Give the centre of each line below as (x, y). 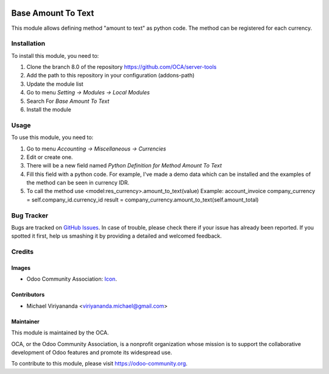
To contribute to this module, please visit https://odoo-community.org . (100, 364)
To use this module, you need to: (52, 138)
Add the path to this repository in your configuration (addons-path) (111, 76)
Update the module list (55, 84)
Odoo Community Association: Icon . (72, 279)
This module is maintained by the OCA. (60, 333)
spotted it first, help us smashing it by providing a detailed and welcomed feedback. (116, 236)
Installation (28, 44)
